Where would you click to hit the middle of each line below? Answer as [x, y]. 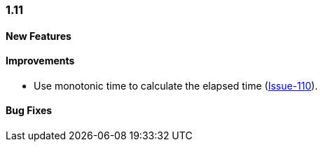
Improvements [40, 61]
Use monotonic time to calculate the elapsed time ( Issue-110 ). [176, 85]
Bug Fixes [29, 111]
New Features [39, 36]
